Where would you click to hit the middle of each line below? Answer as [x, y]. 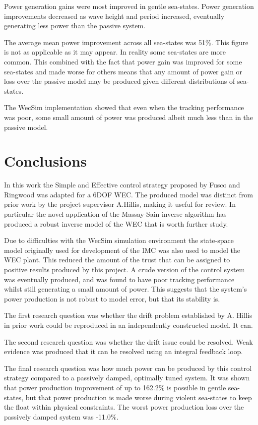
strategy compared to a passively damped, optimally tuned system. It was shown [127, 378]
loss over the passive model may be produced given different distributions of [120, 81]
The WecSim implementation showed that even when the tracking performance [124, 107]
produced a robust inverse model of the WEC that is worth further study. [116, 223]
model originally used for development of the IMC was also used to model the [122, 250]
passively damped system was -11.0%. [61, 416]
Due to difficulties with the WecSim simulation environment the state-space [119, 240]
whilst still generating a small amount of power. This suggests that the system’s [126, 289]
